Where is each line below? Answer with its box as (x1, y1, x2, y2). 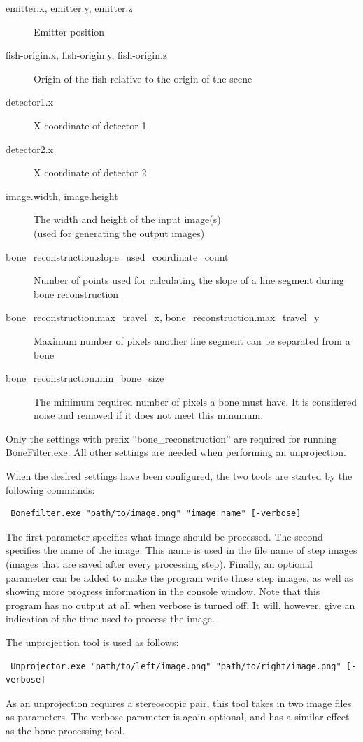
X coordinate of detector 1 (34, 117, 147, 132)
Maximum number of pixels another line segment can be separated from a (34, 333, 350, 348)
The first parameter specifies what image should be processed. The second (6, 529, 323, 543)
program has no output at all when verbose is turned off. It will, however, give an (6, 597, 355, 612)
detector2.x (6, 141, 54, 156)
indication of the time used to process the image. (6, 611, 215, 626)
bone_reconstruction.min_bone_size (6, 371, 164, 385)
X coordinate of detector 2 (34, 165, 147, 180)
